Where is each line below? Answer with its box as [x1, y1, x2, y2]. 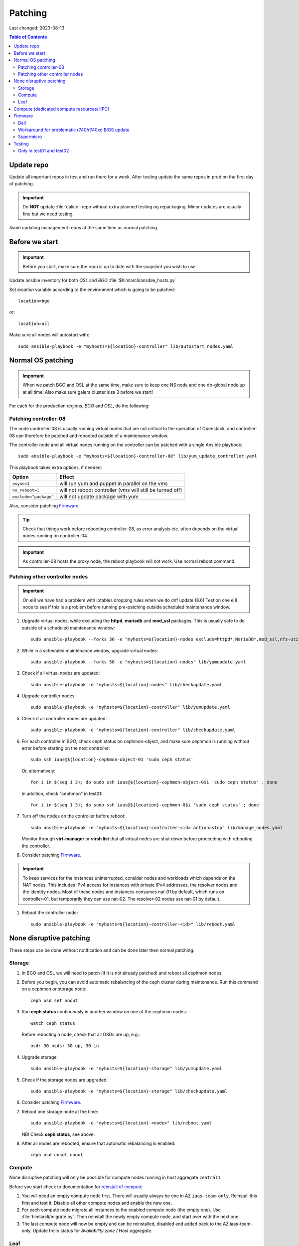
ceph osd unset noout [30, 1152, 83, 1158]
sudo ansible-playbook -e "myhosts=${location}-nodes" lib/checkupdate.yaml [30, 682, 223, 687]
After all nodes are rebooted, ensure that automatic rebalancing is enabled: [21, 1140, 175, 1146]
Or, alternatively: [21, 768, 56, 774]
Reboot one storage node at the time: [21, 1108, 98, 1114]
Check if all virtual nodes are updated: [21, 670, 100, 676]
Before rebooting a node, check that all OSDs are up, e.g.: [21, 1032, 141, 1038]
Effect [59, 473, 74, 480]
